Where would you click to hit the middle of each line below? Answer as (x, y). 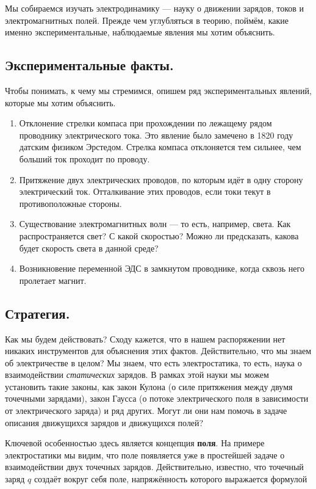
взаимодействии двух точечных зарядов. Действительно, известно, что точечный (154, 467)
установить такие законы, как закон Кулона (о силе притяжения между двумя (149, 386)
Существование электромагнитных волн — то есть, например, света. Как (155, 224)
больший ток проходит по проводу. (84, 158)
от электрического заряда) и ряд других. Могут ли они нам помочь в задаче (146, 411)
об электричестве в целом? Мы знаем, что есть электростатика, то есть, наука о (153, 362)
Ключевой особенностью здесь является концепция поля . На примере (135, 443)
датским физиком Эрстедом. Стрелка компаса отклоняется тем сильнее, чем (160, 147)
